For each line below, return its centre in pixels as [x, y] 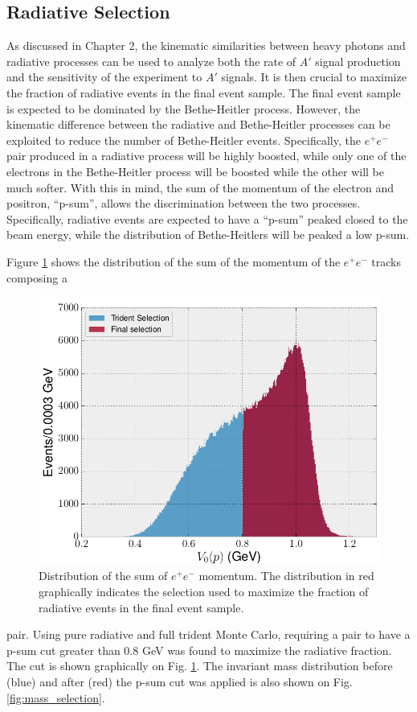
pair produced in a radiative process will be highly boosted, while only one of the [206, 156]
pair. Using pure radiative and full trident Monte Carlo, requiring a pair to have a [208, 634]
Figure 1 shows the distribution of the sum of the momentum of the [174, 261]
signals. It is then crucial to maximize [314, 77]
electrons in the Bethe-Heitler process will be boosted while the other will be [196, 171]
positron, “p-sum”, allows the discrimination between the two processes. [184, 203]
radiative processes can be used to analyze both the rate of [151, 61]
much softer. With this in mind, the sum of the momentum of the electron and [200, 187]
